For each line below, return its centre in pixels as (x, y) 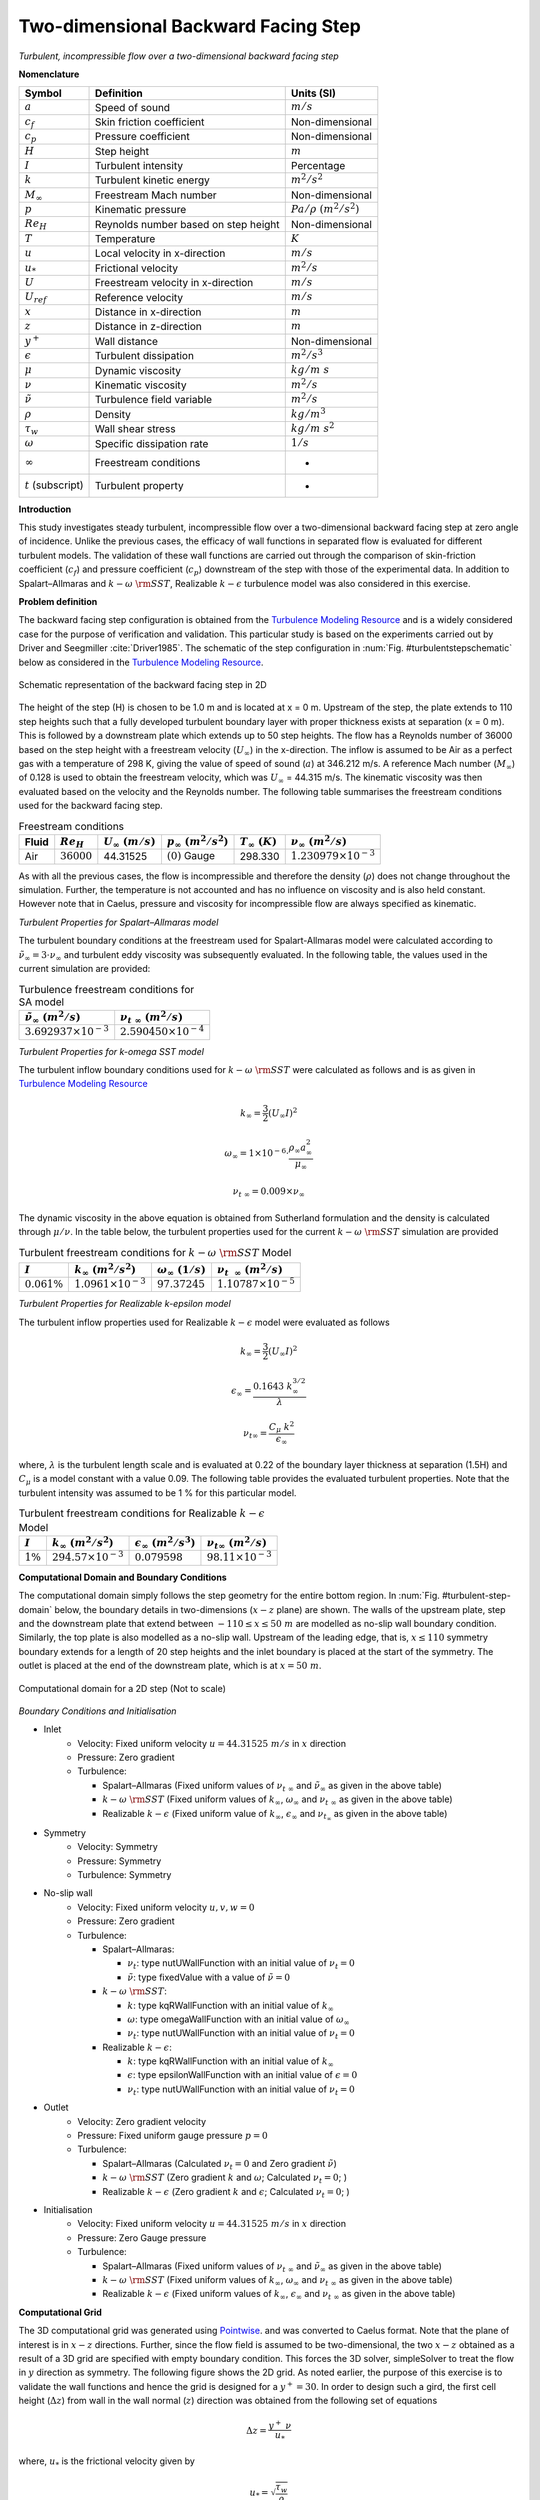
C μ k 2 (281, 1427)
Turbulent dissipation (145, 356)
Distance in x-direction (148, 312)
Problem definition (58, 602)
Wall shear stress (135, 429)
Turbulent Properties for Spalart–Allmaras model (118, 922)
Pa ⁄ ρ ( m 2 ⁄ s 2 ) (325, 208)
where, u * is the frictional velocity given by (106, 2462)
